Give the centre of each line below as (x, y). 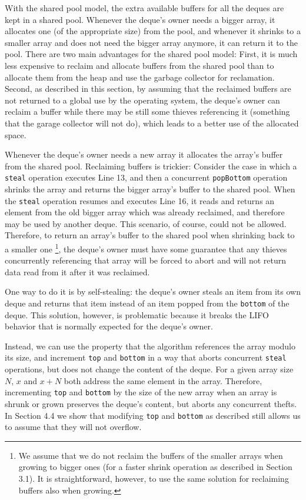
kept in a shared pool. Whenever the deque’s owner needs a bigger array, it (140, 19)
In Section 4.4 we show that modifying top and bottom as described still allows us (153, 415)
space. (16, 134)
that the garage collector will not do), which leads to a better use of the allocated (152, 123)
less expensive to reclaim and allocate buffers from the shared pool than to (139, 65)
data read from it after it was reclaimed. (77, 271)
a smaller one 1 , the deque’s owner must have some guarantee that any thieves (146, 248)
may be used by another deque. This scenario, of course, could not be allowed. (146, 223)
